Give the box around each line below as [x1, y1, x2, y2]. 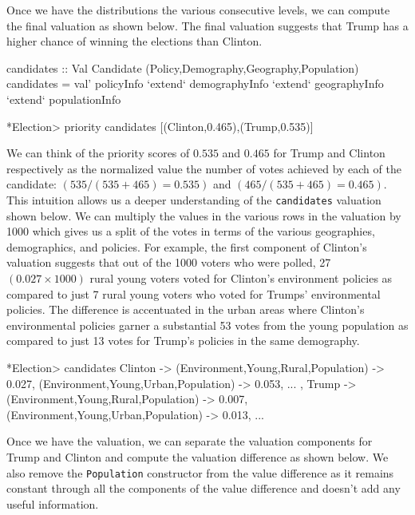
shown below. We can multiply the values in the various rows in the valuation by [6, 207, 401, 224]
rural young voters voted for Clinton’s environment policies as [89, 269, 393, 286]
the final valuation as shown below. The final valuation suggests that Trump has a [6, 17, 409, 34]
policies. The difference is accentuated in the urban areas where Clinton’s [6, 301, 365, 318]
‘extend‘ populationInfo [6, 90, 121, 107]
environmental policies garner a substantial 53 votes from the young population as [6, 316, 409, 333]
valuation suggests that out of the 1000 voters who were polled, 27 [6, 254, 331, 271]
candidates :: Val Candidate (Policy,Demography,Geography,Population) [6, 59, 359, 76]
